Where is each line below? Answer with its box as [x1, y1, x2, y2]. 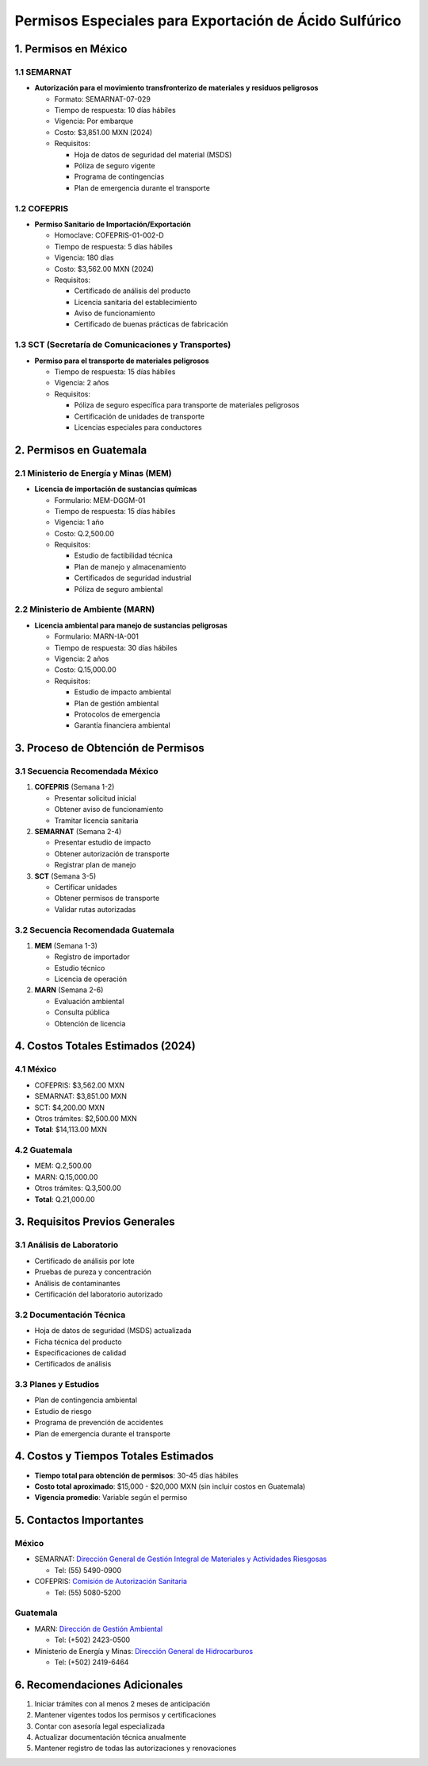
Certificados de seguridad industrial [74, 573, 192, 583]
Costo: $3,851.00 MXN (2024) [54, 127, 153, 137]
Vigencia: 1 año [54, 517, 105, 527]
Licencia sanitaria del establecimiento [74, 297, 197, 307]
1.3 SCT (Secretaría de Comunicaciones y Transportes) [14, 339, 231, 350]
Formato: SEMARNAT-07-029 [54, 94, 151, 103]
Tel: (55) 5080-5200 [54, 1587, 121, 1597]
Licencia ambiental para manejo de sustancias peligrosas [34, 620, 227, 630]
